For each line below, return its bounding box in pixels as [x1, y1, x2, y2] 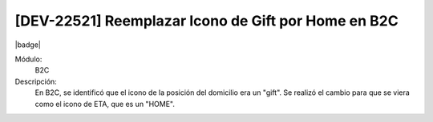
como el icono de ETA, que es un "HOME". [34, 99, 176, 108]
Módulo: [14, 54, 42, 64]
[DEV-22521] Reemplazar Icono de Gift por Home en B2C [14, 12, 399, 30]
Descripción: [14, 77, 58, 86]
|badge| [14, 40, 42, 49]
